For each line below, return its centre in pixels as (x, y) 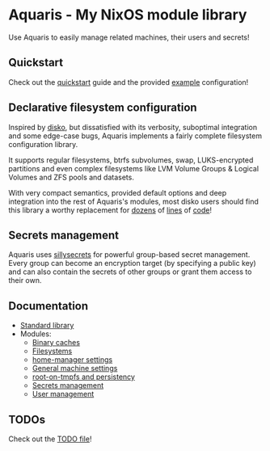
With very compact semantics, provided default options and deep (118, 192)
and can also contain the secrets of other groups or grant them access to (130, 272)
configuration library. (43, 144)
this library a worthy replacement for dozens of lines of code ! (110, 210)
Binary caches (56, 343)
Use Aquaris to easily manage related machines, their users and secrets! (129, 37)
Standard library (47, 326)
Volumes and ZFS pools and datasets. (72, 177)
